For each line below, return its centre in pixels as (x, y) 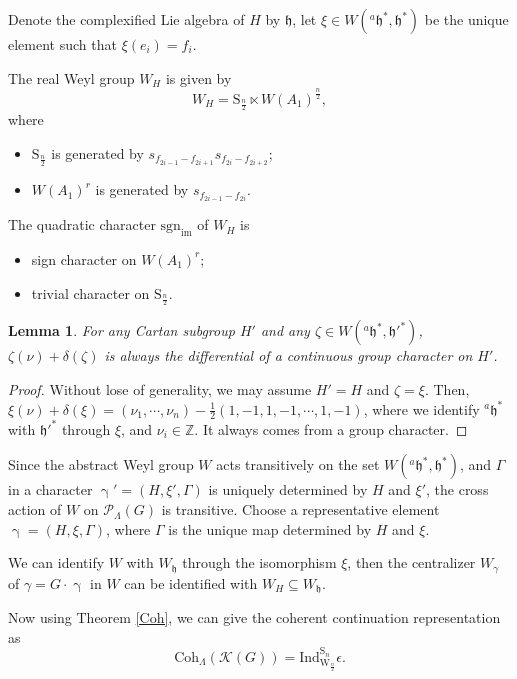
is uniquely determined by (288, 489)
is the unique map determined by (270, 528)
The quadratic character (82, 224)
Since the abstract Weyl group (101, 464)
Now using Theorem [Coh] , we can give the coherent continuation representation (254, 617)
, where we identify (421, 408)
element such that (62, 44)
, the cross (457, 489)
